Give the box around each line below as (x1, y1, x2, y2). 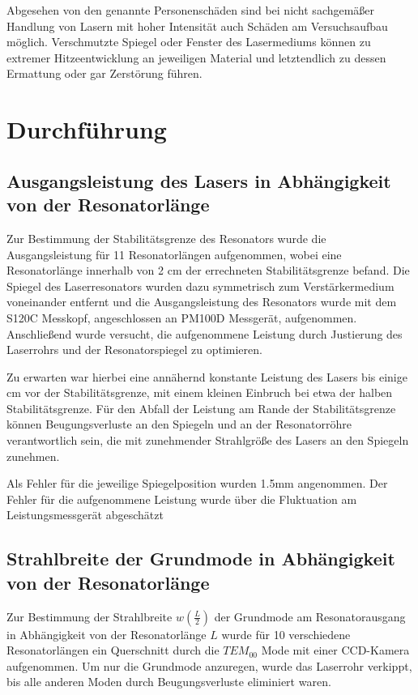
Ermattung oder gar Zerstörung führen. (6, 65, 203, 82)
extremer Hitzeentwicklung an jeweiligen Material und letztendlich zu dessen (6, 49, 386, 66)
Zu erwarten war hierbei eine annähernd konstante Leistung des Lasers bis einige (6, 368, 407, 385)
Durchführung (6, 113, 167, 146)
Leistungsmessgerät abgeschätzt (6, 506, 164, 523)
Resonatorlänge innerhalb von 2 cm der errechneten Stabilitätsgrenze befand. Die (6, 262, 410, 279)
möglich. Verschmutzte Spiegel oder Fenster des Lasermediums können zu (6, 33, 371, 50)
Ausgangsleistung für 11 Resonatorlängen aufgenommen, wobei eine (6, 245, 342, 262)
